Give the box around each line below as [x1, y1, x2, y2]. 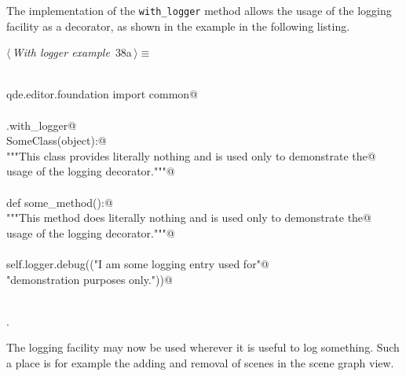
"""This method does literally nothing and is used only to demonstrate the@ [6, 209, 371, 226]
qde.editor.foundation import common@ [6, 86, 198, 102]
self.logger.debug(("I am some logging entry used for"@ [6, 255, 269, 271]
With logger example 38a [12, 44, 132, 61]
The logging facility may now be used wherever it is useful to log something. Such [6, 339, 400, 356]
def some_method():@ [6, 194, 113, 210]
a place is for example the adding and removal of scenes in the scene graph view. [6, 354, 394, 370]
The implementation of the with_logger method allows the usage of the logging [6, 2, 392, 18]
